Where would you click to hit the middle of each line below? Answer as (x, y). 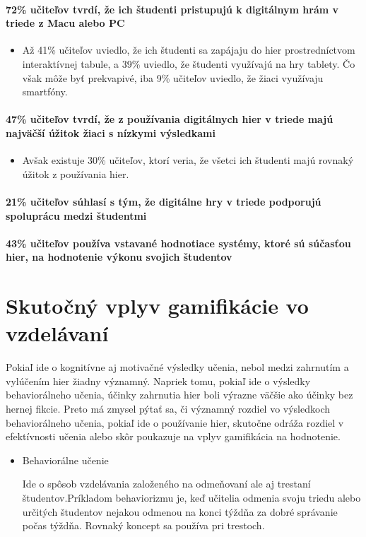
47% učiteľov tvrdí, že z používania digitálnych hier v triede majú (170, 119)
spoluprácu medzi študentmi (76, 215)
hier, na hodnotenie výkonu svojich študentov (119, 257)
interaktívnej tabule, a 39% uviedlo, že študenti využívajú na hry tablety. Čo (189, 63)
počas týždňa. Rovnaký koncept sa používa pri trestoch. (143, 525)
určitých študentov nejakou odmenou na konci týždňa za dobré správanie (180, 511)
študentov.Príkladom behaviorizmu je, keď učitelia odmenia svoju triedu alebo (191, 497)
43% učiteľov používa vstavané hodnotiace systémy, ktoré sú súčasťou (178, 243)
